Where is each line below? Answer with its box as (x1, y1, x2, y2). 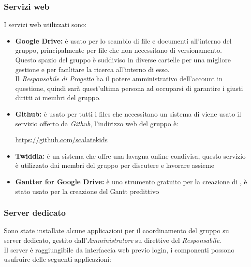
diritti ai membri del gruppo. (15, 92, 101, 103)
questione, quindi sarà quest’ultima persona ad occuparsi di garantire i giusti (15, 83, 243, 93)
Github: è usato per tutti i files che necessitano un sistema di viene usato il (15, 108, 241, 119)
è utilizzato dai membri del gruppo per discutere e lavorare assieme (15, 160, 214, 170)
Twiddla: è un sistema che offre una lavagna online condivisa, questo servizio (15, 150, 246, 161)
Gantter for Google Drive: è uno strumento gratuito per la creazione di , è (15, 176, 247, 186)
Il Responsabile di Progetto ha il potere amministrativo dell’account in (15, 74, 223, 84)
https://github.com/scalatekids (15, 134, 108, 145)
